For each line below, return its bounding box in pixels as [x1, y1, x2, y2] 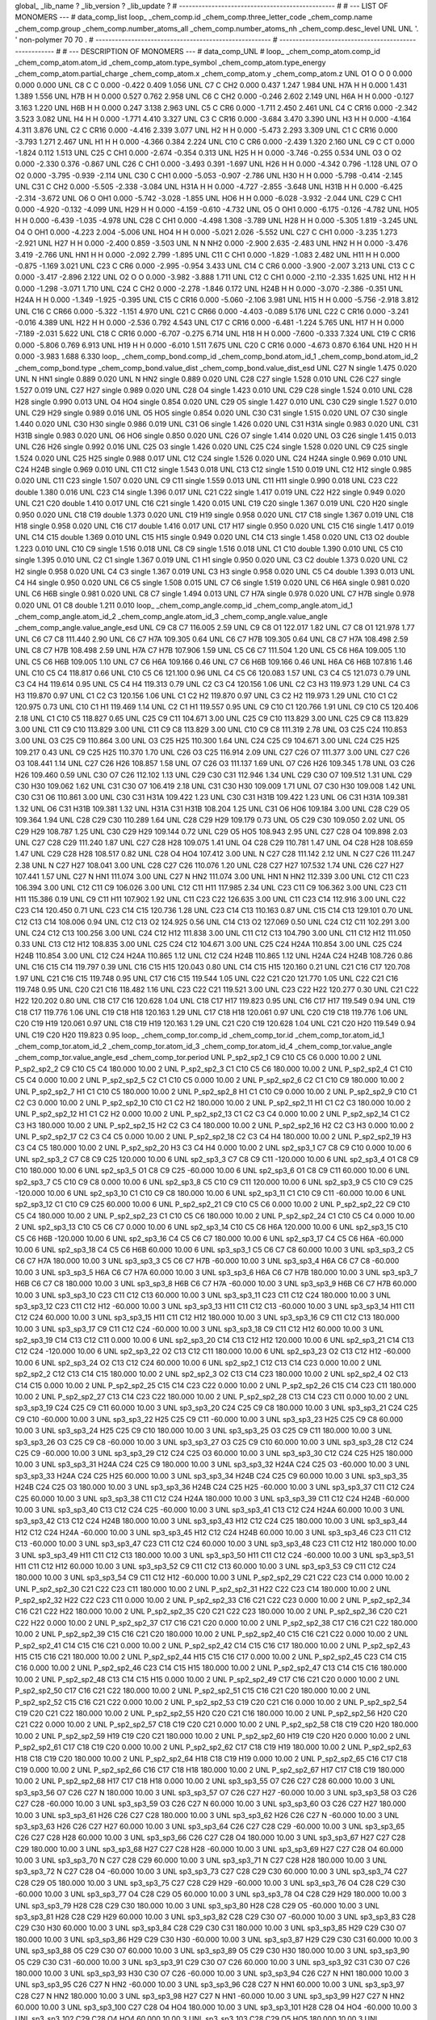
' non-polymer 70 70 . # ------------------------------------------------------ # [15, 35, 278, 44]
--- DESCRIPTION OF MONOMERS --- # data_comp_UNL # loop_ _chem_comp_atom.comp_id [69, 46, 381, 56]
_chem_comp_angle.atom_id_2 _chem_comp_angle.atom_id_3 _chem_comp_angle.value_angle [15, 612, 329, 621]
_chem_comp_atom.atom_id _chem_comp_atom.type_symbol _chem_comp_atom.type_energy [15, 57, 326, 67]
